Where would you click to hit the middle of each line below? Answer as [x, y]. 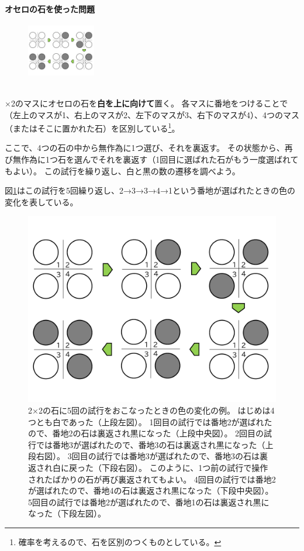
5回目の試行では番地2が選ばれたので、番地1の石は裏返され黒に [149, 502]
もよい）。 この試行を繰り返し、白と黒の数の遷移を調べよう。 [122, 171]
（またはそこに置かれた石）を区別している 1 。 [92, 127]
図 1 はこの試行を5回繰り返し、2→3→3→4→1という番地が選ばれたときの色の [150, 190]
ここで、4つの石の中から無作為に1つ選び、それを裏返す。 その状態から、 [145, 148]
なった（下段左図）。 [67, 513]
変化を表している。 [42, 202]
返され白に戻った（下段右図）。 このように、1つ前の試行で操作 [148, 467]
